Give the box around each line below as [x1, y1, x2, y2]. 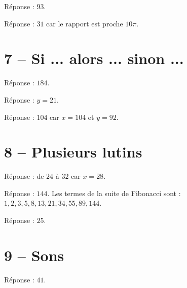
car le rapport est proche [46, 18, 123, 28]
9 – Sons [4, 244, 64, 265]
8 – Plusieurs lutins [4, 141, 142, 162]
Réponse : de [4, 171, 44, 181]
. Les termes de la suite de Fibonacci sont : [47, 187, 181, 198]
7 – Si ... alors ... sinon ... [4, 48, 184, 69]
